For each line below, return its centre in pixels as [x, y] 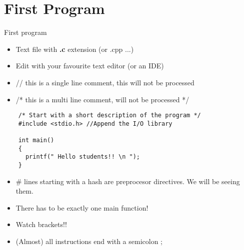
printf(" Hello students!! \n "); [83, 157]
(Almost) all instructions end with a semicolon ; [89, 241]
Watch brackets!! [41, 224]
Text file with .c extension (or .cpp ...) [75, 49]
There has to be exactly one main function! [82, 207]
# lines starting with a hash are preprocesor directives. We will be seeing [128, 181]
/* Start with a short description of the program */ [109, 116]
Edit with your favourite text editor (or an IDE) [90, 66]
